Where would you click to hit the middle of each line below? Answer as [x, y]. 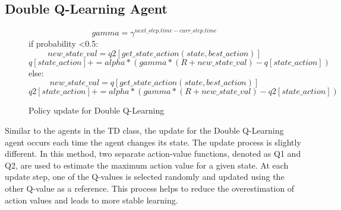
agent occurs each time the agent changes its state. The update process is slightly [153, 142]
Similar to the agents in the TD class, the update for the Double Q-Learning [144, 130]
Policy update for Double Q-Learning [97, 110]
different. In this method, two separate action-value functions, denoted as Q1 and [153, 154]
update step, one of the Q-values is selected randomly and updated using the [145, 177]
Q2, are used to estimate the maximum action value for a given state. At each [147, 165]
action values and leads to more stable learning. [91, 200]
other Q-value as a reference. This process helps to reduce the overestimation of [150, 188]
